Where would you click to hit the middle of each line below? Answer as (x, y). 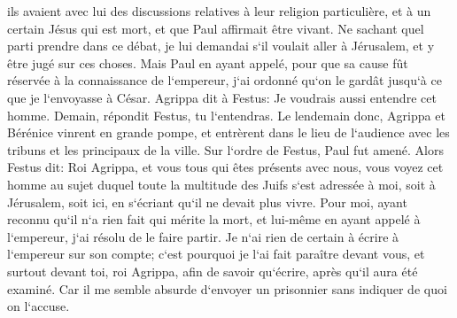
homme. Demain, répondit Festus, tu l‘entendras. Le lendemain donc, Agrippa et (226, 115)
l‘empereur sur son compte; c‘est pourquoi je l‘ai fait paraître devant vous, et (216, 254)
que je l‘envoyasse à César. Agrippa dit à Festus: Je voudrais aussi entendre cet (222, 97)
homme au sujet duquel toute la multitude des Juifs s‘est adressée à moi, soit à (221, 184)
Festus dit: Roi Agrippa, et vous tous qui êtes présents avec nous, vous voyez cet (225, 167)
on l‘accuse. (39, 306)
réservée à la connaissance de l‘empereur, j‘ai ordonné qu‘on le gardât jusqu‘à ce (225, 80)
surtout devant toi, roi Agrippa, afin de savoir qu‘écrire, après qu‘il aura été (213, 271)
